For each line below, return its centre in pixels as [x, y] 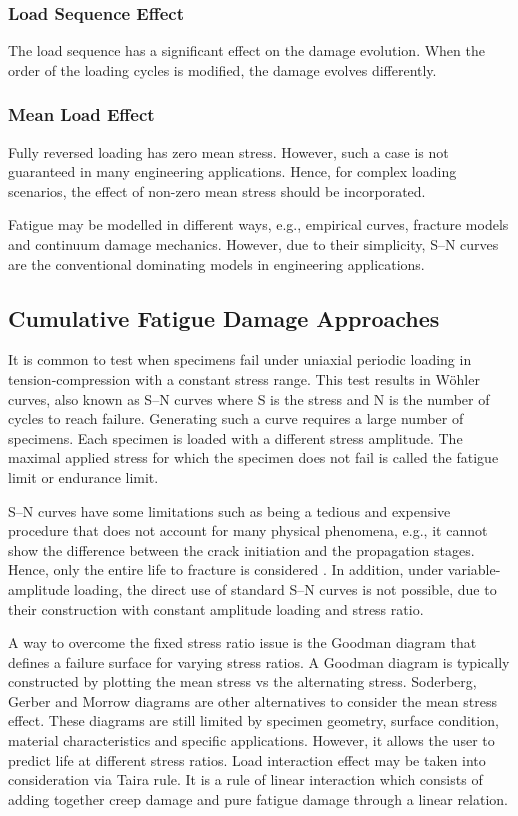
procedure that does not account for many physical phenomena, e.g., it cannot [248, 530]
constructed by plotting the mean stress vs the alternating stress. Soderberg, [242, 681]
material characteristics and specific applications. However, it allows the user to [251, 740]
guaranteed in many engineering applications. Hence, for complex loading [232, 171]
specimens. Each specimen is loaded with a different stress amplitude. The [235, 437]
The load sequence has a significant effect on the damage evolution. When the [246, 50]
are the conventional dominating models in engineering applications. [216, 263]
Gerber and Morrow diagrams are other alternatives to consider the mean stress [252, 700]
